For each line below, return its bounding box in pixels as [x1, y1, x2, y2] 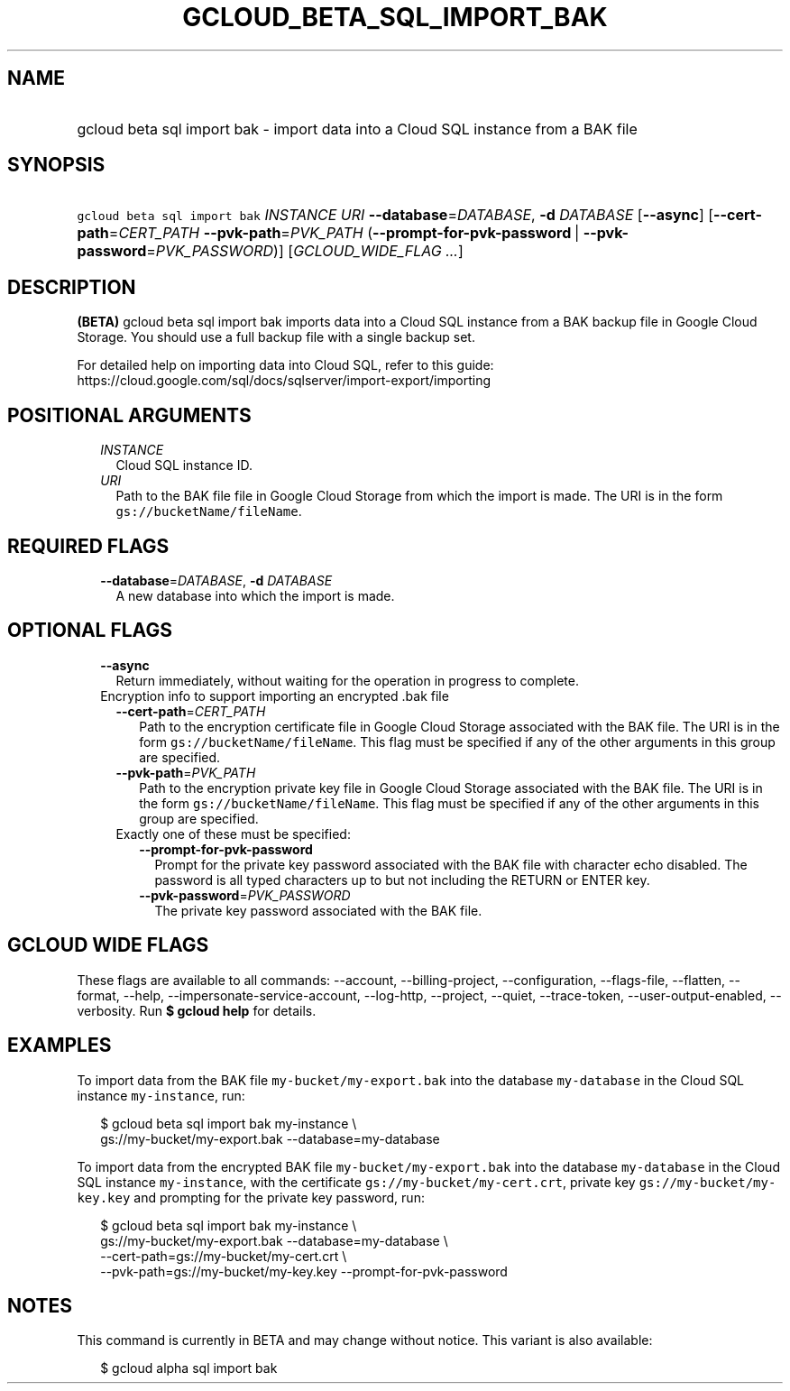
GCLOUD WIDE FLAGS [7, 934, 209, 957]
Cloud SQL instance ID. [115, 457, 253, 474]
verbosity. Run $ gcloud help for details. [77, 1002, 317, 1018]
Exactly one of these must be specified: [115, 825, 351, 842]
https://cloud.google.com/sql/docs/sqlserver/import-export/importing [77, 373, 491, 389]
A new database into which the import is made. [115, 587, 395, 603]
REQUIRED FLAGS [7, 534, 170, 557]
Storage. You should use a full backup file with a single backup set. [77, 329, 475, 345]
